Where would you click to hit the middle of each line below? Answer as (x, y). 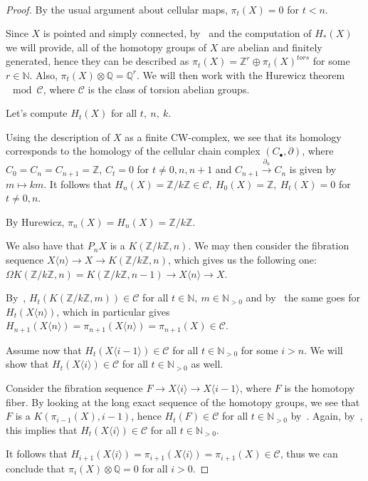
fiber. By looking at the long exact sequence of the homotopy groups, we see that (183, 402)
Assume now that (44, 350)
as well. (207, 364)
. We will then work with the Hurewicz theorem (241, 74)
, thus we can (309, 454)
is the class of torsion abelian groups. (169, 89)
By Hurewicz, (35, 221)
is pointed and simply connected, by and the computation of (177, 33)
